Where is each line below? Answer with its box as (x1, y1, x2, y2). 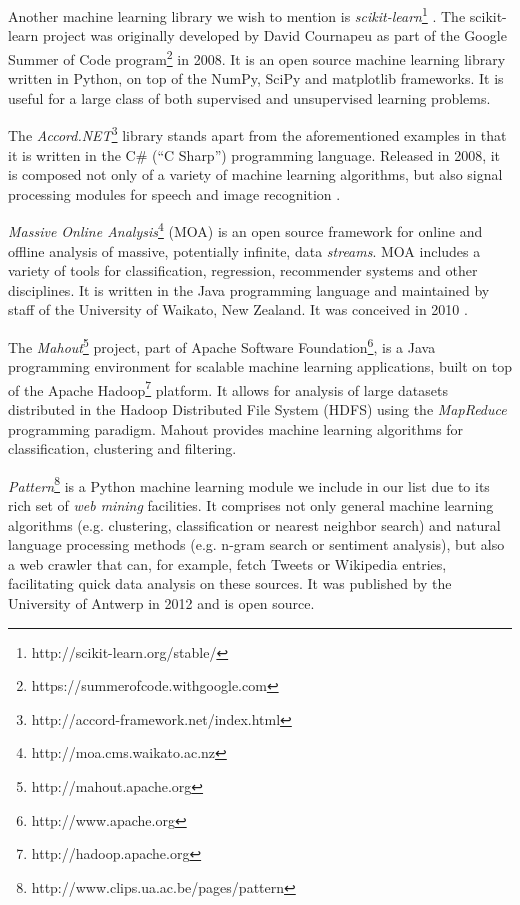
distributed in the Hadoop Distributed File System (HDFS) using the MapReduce (8, 399, 507, 420)
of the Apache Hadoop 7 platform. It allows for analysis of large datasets (8, 376, 448, 400)
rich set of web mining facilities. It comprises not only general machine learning (8, 495, 494, 516)
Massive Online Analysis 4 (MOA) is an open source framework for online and (8, 218, 483, 241)
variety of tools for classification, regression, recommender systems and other (8, 260, 478, 281)
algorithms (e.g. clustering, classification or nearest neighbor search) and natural (8, 514, 501, 535)
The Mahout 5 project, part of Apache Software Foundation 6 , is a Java (8, 333, 436, 357)
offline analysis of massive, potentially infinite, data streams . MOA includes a (8, 240, 481, 261)
